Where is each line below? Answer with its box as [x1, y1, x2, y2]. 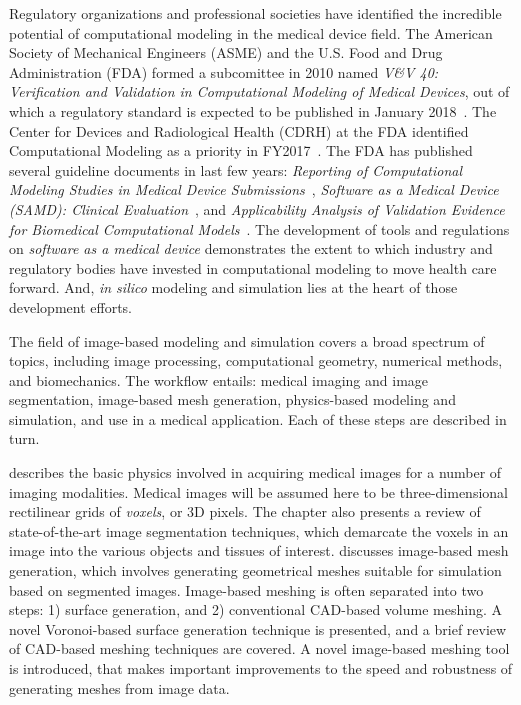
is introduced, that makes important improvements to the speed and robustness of [9, 658, 513, 678]
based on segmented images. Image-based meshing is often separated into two [9, 579, 484, 600]
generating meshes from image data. [9, 677, 230, 698]
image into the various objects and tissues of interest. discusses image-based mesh [9, 540, 509, 561]
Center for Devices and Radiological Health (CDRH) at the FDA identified [9, 120, 469, 141]
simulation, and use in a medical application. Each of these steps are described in [9, 408, 507, 429]
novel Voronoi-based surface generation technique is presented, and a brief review [9, 618, 507, 639]
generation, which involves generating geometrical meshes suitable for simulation [9, 560, 502, 581]
